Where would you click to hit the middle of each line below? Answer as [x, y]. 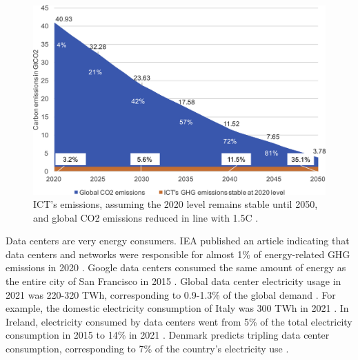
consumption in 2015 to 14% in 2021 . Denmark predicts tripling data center [168, 335]
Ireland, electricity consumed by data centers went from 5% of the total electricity [179, 321]
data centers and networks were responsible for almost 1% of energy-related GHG [178, 254]
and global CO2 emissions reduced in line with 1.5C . [146, 217]
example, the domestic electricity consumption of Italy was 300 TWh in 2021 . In [177, 308]
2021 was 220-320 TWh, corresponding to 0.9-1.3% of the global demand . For [171, 294]
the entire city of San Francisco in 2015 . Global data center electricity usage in [173, 281]
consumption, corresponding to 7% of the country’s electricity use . [147, 349]
